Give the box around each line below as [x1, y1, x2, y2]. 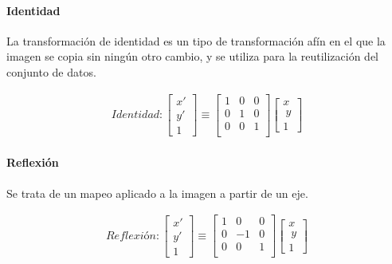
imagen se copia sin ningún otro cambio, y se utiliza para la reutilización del [6, 48, 379, 65]
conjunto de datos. [6, 63, 96, 80]
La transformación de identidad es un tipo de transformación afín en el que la [6, 32, 386, 49]
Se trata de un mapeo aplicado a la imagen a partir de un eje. [6, 184, 308, 201]
